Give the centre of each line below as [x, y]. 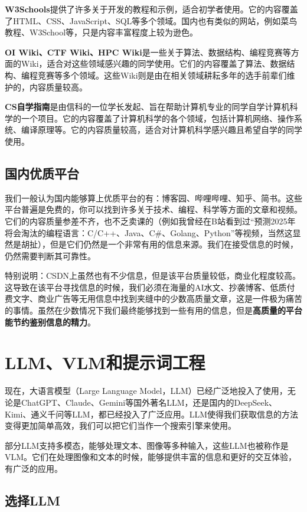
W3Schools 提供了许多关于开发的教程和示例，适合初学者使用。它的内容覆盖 [151, 9]
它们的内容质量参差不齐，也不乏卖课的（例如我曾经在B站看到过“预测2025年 [150, 221]
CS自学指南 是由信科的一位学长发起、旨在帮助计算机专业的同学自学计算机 [147, 107]
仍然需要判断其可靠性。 [50, 255]
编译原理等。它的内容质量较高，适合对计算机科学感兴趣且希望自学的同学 [161, 130]
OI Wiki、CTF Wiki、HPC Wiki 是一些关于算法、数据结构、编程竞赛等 [148, 52]
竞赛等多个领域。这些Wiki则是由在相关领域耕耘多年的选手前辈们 [162, 75]
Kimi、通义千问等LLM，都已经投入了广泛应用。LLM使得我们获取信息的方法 [152, 414]
